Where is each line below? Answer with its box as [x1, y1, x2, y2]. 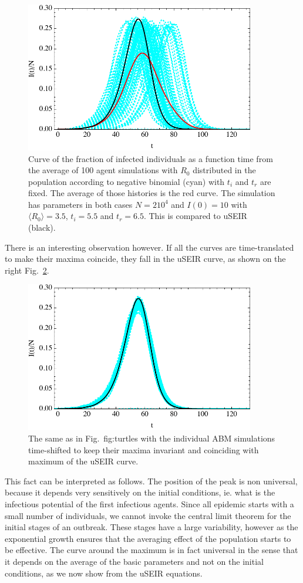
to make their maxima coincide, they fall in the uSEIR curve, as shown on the [5, 252, 286, 265]
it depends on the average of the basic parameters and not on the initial [5, 555, 264, 567]
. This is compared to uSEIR [143, 210, 247, 222]
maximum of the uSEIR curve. [28, 455, 139, 467]
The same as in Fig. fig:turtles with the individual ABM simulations [28, 432, 275, 444]
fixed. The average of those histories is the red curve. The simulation [28, 187, 275, 199]
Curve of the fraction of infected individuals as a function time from [28, 152, 273, 164]
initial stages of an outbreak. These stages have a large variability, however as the [5, 521, 298, 533]
